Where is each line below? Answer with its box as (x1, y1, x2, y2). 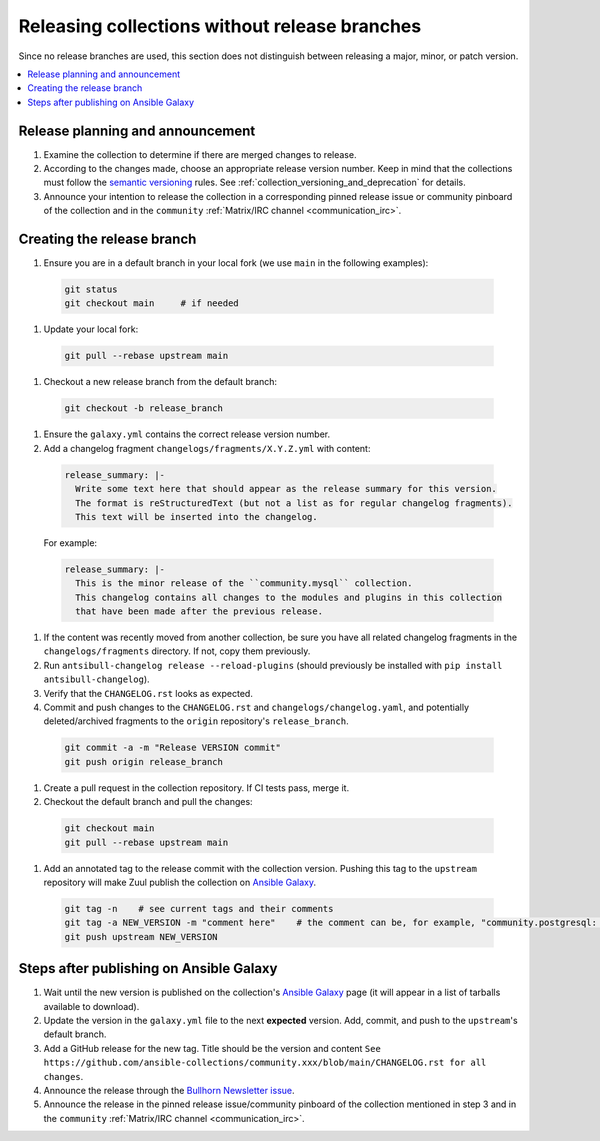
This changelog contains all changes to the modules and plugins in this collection (75, 591, 503, 603)
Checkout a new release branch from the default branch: (43, 376, 278, 388)
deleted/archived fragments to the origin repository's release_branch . (43, 715, 349, 727)
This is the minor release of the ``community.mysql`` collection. (75, 578, 413, 589)
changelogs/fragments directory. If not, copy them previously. (43, 645, 311, 657)
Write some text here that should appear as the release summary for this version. (75, 483, 497, 495)
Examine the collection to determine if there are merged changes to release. (43, 148, 357, 160)
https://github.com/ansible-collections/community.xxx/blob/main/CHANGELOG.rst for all (43, 1057, 487, 1069)
